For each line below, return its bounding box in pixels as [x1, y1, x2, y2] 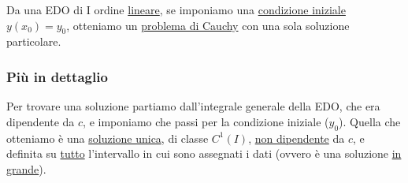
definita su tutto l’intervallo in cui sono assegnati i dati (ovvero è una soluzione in [6, 145, 402, 162]
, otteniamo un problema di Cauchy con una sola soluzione [66, 17, 350, 33]
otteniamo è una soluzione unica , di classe [6, 129, 209, 146]
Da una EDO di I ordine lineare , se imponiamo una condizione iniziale [6, 2, 346, 17]
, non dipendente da [248, 129, 345, 146]
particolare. [6, 33, 61, 50]
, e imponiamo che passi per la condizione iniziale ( [83, 113, 329, 129]
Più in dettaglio [6, 66, 108, 86]
